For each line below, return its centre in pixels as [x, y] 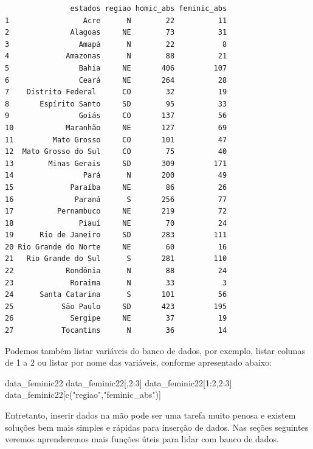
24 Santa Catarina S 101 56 [116, 295]
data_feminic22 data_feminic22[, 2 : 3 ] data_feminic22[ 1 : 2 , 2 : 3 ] [119, 382]
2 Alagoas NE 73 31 [116, 33]
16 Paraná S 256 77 [116, 199]
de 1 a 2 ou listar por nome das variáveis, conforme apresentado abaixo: [139, 362]
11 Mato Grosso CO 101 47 [116, 140]
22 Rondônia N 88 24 [116, 271]
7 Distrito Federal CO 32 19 [116, 92]
